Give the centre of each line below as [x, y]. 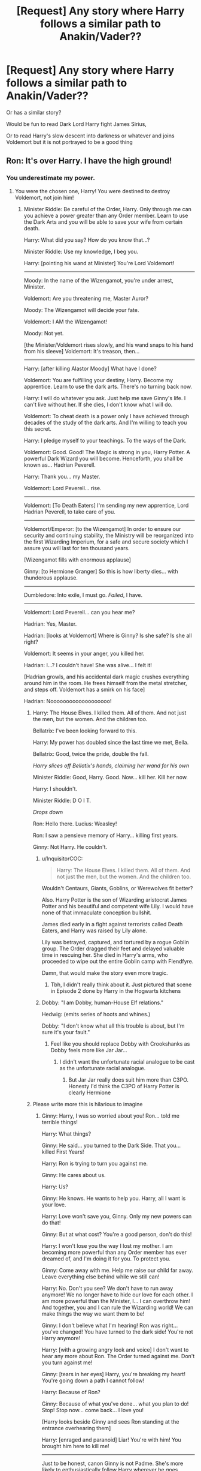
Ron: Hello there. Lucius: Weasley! [75, 824]
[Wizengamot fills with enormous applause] [77, 560]
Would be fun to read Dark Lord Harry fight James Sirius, [76, 124]
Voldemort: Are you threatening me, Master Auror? [86, 298]
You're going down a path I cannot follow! [93, 1380]
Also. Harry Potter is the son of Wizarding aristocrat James [114, 900]
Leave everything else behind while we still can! [100, 1277]
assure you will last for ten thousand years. [77, 548]
